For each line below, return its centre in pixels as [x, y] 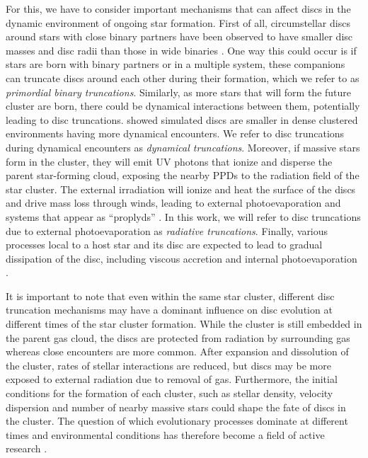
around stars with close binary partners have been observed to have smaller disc [179, 36]
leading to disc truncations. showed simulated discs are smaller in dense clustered [182, 119]
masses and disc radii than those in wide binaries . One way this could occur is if [181, 50]
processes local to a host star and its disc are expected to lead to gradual [164, 245]
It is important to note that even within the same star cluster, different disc [170, 296]
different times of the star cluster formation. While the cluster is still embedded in [184, 324]
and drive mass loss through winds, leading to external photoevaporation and [173, 203]
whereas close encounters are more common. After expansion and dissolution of [177, 351]
